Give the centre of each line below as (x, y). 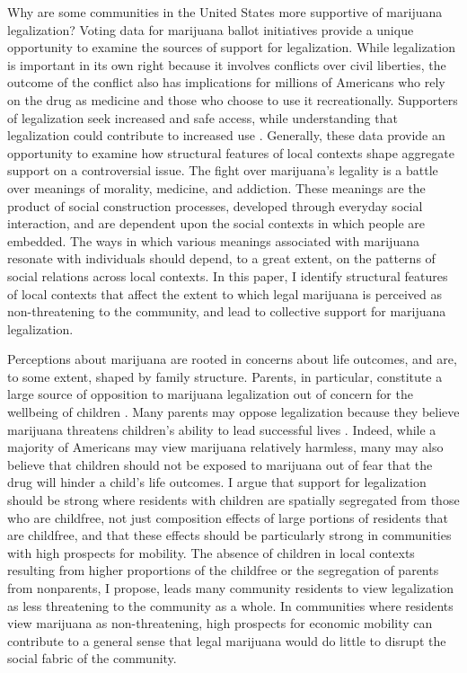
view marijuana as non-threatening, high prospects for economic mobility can (220, 623)
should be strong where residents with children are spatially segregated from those (233, 500)
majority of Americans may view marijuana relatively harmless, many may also (225, 447)
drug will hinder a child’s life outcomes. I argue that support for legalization (217, 482)
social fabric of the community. (92, 658)
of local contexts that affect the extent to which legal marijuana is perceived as (225, 293)
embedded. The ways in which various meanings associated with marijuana (213, 240)
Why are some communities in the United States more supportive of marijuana (225, 12)
